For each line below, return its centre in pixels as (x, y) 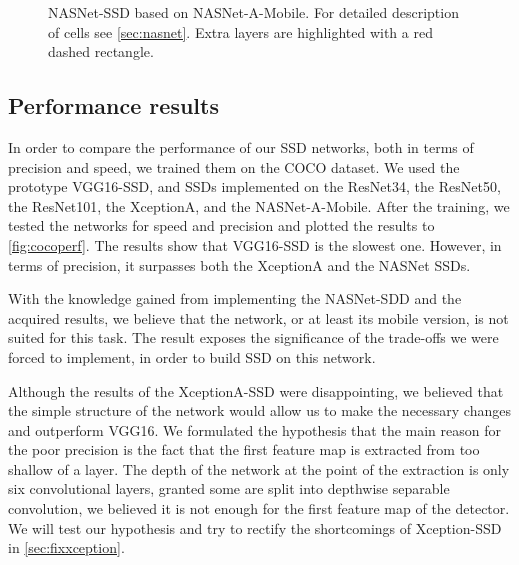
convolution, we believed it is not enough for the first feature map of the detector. (259, 508)
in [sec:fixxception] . (66, 547)
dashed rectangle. (101, 51)
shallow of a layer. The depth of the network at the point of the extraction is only (259, 468)
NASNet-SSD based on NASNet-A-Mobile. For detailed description (253, 12)
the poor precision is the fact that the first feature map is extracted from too (244, 449)
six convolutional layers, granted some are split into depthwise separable (229, 488)
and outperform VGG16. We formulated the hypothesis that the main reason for (254, 429)
